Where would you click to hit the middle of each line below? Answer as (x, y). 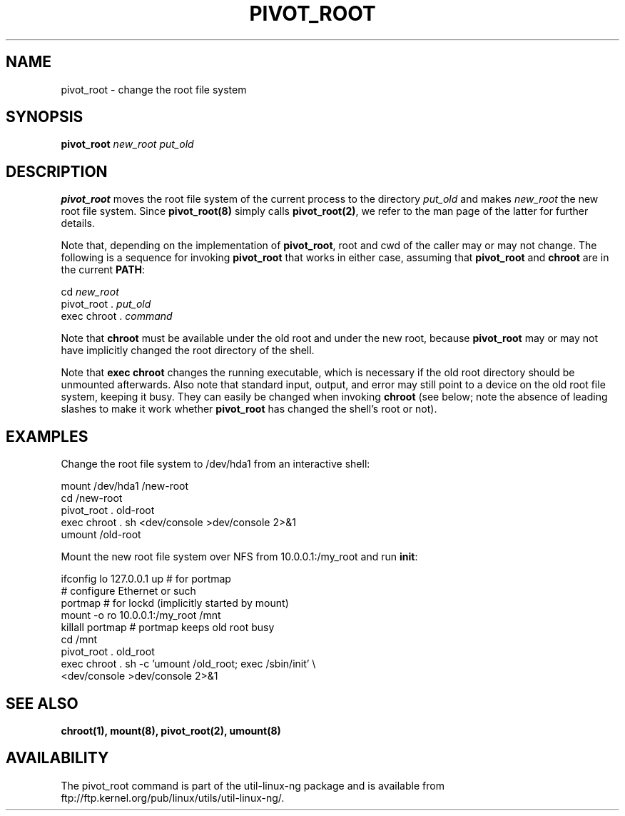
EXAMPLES (47, 436)
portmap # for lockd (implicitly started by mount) (175, 603)
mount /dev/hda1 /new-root (125, 486)
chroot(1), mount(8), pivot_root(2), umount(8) (171, 730)
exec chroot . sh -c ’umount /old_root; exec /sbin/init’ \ (188, 664)
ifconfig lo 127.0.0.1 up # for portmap (146, 579)
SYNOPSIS (45, 117)
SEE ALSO (42, 703)
